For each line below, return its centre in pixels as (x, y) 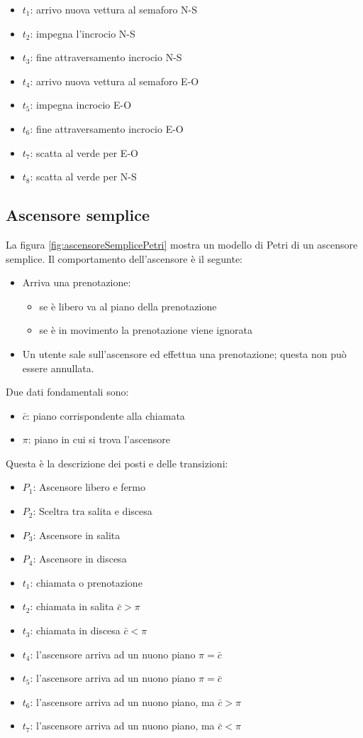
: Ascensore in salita (77, 534)
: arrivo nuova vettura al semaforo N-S (114, 9)
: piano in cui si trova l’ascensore (99, 439)
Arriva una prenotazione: (77, 282)
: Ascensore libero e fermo (89, 487)
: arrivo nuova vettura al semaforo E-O (115, 81)
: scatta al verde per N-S (83, 177)
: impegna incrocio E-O (81, 105)
